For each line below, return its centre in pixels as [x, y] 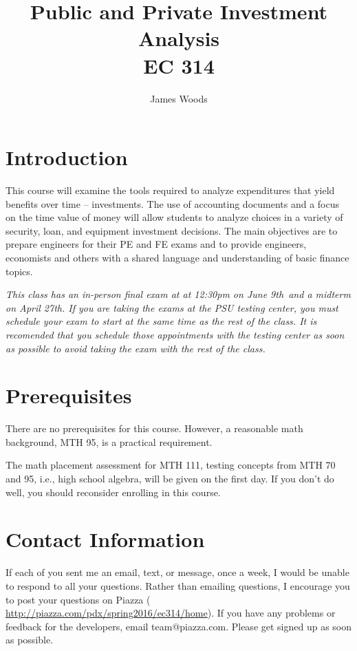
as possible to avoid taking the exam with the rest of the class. [136, 348]
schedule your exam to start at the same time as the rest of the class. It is [161, 321]
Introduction [67, 157]
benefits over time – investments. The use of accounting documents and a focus [173, 203]
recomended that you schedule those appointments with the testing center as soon [175, 334]
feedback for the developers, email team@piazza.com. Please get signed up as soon [179, 626]
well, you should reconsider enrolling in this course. [113, 492]
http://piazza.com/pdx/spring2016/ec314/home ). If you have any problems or [171, 613]
